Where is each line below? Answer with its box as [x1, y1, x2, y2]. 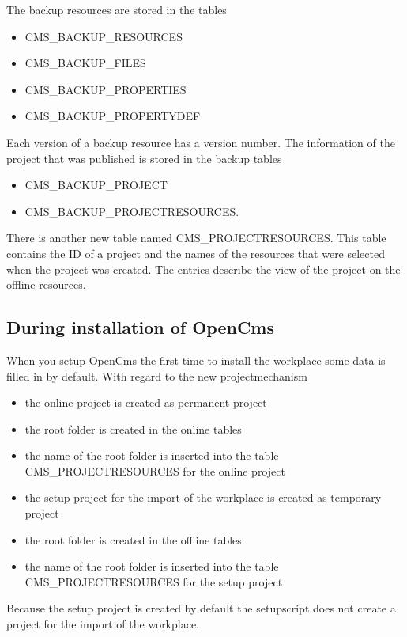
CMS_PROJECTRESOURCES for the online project [24, 462, 285, 479]
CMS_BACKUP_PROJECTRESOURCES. [24, 203, 239, 219]
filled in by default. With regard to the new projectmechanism [6, 367, 307, 384]
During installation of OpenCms [6, 315, 274, 339]
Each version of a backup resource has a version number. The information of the [6, 134, 395, 150]
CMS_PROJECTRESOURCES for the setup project [24, 573, 283, 590]
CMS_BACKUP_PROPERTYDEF [24, 108, 201, 124]
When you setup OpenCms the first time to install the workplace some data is [6, 351, 386, 368]
